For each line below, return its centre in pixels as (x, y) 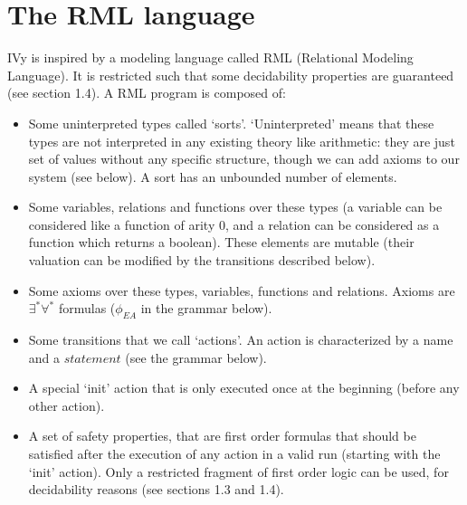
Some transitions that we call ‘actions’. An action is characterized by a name (241, 340)
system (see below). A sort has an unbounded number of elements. (213, 176)
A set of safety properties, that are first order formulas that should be (222, 436)
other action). (67, 405)
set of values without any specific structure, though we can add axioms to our (244, 159)
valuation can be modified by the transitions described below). (202, 260)
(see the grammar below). (196, 357)
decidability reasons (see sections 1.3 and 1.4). (156, 489)
